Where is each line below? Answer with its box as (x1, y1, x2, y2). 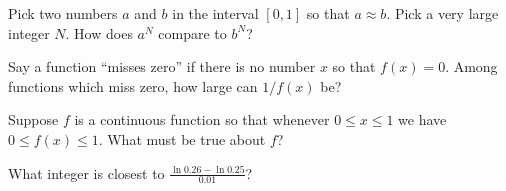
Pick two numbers (8, 3, 118, 23)
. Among (445, 56, 498, 77)
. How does (65, 22, 133, 43)
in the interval (172, 3, 259, 23)
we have (398, 109, 447, 130)
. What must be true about (98, 128, 266, 149)
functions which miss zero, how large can (8, 75, 258, 96)
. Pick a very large (386, 3, 499, 23)
